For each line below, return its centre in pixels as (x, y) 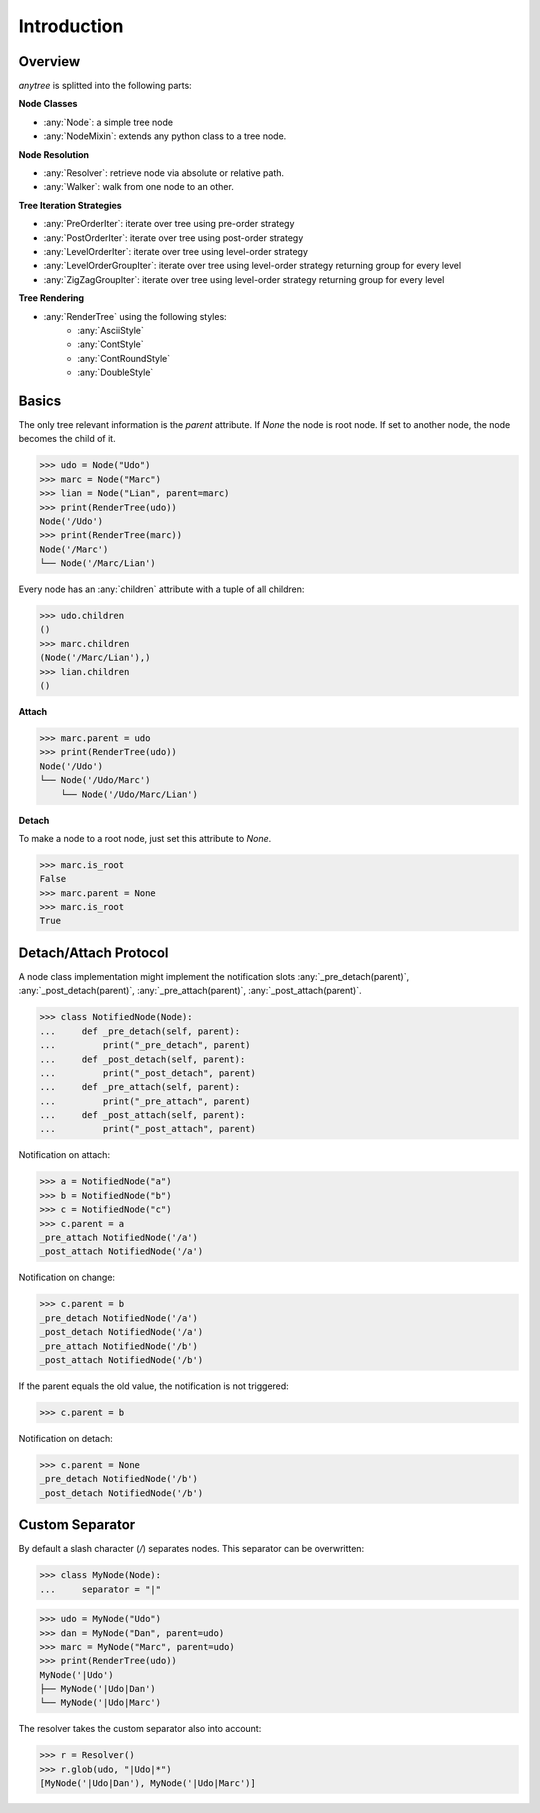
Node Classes (48, 104)
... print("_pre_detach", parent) (145, 1045)
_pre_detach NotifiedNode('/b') (119, 1479)
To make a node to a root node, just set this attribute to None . (145, 838)
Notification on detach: (66, 1438)
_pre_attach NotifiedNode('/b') (119, 1346)
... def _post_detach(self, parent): (142, 1059)
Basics (40, 400)
